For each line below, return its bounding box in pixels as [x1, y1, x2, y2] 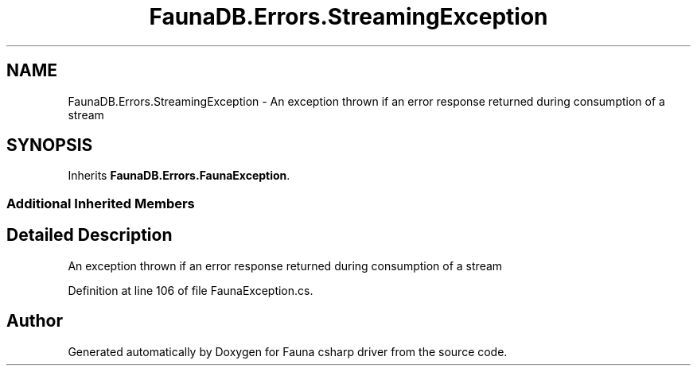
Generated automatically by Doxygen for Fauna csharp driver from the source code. [68, 344, 508, 358]
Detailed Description [6, 225, 173, 246]
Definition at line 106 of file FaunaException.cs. [68, 283, 313, 297]
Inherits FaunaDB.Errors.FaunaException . [68, 169, 290, 183]
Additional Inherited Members [6, 195, 195, 211]
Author [6, 311, 63, 331]
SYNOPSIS [6, 135, 93, 156]
